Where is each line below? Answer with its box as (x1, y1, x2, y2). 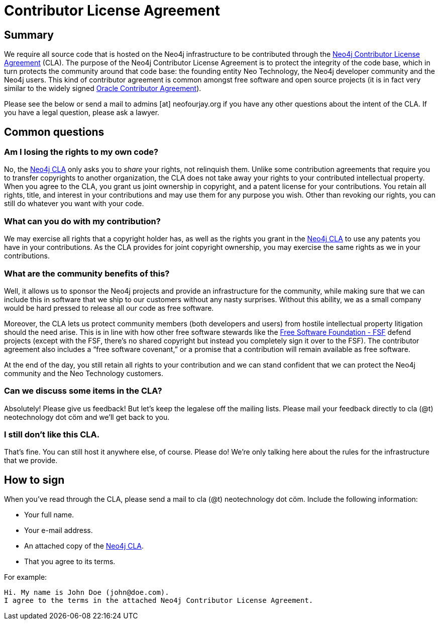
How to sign (4, 473, 65, 486)
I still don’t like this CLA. (4, 429, 100, 440)
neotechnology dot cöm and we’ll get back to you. (4, 412, 170, 421)
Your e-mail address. (24, 526, 93, 535)
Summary (4, 28, 54, 41)
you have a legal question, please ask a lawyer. (4, 108, 160, 117)
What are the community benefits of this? (4, 268, 170, 279)
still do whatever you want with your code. (4, 199, 144, 208)
